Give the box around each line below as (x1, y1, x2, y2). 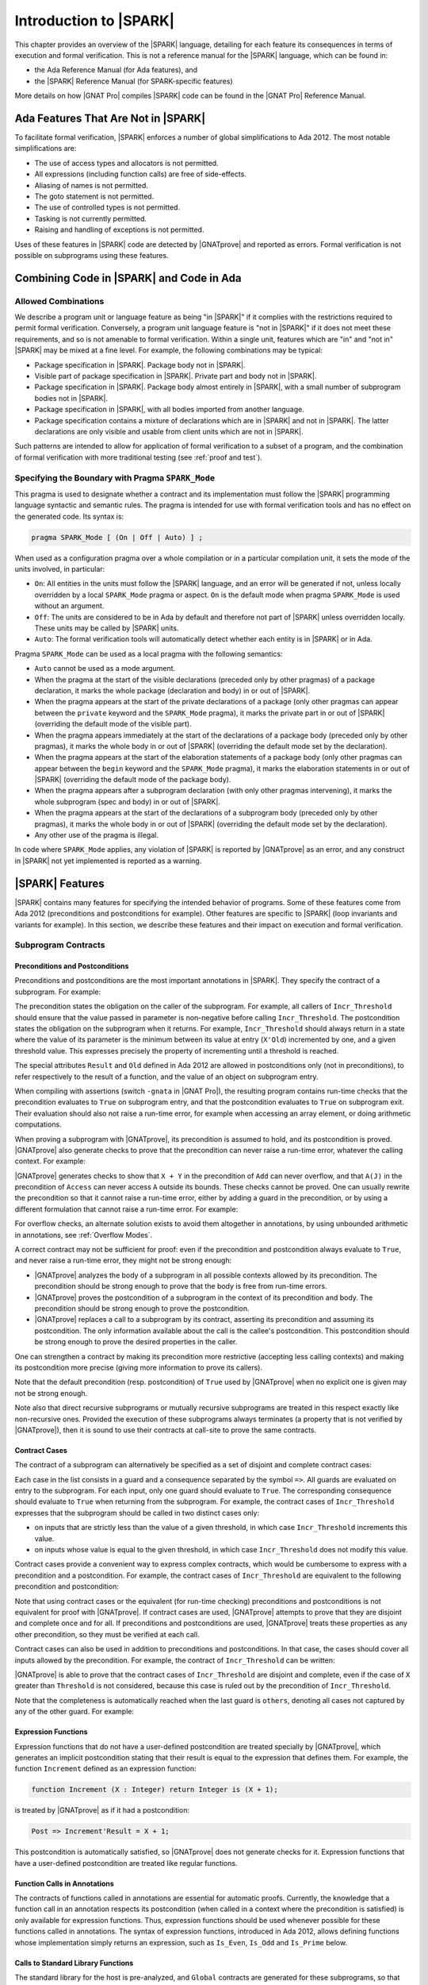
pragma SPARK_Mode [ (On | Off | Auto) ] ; (31, 533, 204, 542)
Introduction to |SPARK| (14, 12, 175, 29)
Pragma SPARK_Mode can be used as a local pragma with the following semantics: (14, 649, 283, 658)
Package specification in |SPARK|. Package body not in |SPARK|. (34, 360, 246, 369)
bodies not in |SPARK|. (34, 393, 109, 403)
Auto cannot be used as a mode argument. (34, 664, 176, 673)
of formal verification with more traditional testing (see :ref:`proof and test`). (14, 453, 263, 462)
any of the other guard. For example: (14, 1707, 135, 1717)
